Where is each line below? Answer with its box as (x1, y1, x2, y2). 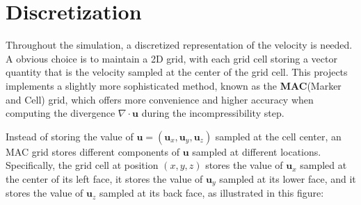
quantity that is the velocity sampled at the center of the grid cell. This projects (6, 65, 348, 79)
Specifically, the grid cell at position (6, 158, 159, 172)
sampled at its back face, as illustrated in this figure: (99, 186, 324, 200)
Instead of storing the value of (6, 129, 134, 143)
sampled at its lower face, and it (219, 171, 356, 186)
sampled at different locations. (192, 144, 321, 158)
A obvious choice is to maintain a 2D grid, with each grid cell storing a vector (6, 51, 337, 65)
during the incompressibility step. (141, 106, 284, 120)
